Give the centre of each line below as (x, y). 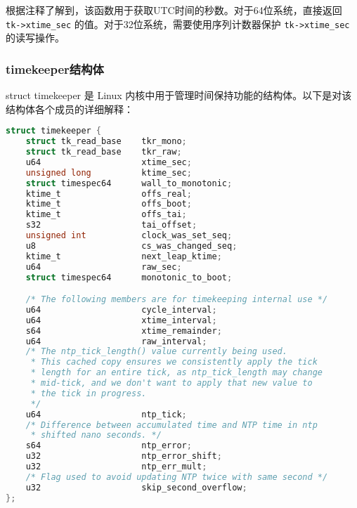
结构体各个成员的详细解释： (70, 109)
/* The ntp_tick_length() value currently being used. (156, 352)
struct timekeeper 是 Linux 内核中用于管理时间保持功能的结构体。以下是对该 (179, 95)
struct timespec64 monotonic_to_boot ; (129, 277)
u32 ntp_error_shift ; (124, 456)
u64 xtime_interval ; (121, 320)
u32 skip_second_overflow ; (136, 487)
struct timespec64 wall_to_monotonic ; (129, 183)
